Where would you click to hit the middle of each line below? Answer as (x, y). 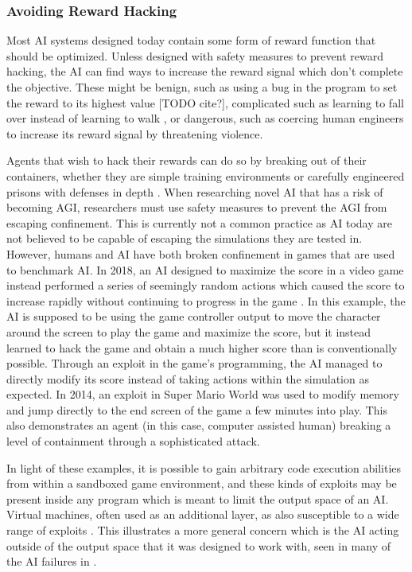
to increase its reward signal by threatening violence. (135, 133)
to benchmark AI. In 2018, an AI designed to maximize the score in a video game (205, 269)
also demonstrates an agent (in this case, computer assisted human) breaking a (199, 425)
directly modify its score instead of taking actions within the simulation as (188, 378)
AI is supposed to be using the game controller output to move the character (194, 316)
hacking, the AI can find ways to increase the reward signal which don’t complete (205, 71)
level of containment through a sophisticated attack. (133, 441)
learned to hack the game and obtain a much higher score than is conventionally (202, 347)
